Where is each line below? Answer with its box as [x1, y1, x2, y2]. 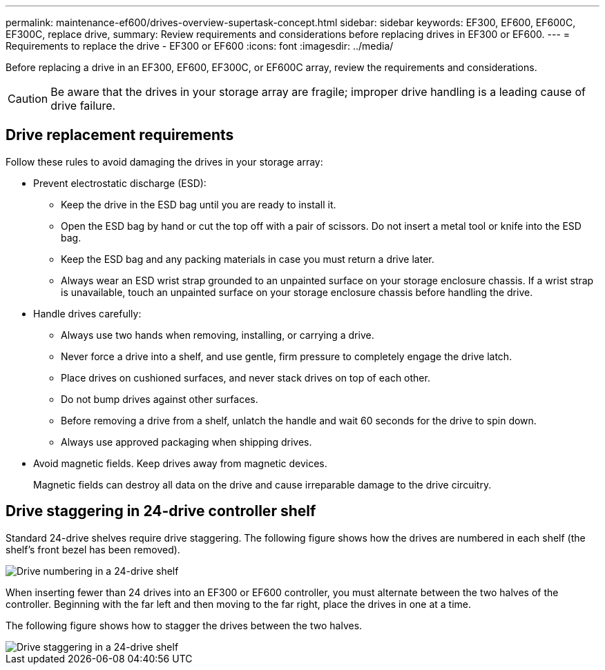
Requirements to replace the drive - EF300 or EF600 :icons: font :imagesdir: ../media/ [6, 40, 394, 52]
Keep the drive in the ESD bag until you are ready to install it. [61, 198, 336, 210]
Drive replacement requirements [6, 126, 234, 144]
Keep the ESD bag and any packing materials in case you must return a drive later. [61, 253, 434, 265]
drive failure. [50, 99, 116, 112]
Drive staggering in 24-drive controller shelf [6, 502, 316, 520]
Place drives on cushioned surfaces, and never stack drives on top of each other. [61, 371, 430, 384]
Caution [8, 92, 48, 106]
